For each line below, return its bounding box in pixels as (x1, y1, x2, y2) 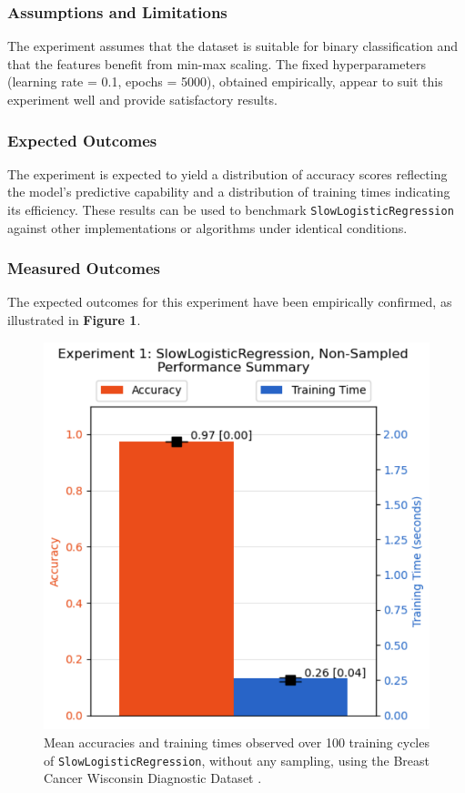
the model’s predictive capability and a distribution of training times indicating (7, 182, 450, 201)
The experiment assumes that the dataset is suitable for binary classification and (7, 36, 458, 56)
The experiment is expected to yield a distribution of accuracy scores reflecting (7, 164, 448, 183)
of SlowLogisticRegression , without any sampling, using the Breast (44, 750, 430, 769)
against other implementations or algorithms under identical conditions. (7, 218, 408, 237)
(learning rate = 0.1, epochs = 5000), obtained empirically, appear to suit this (7, 72, 443, 91)
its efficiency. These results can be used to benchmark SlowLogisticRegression (7, 200, 454, 219)
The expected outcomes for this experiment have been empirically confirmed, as (7, 292, 452, 311)
